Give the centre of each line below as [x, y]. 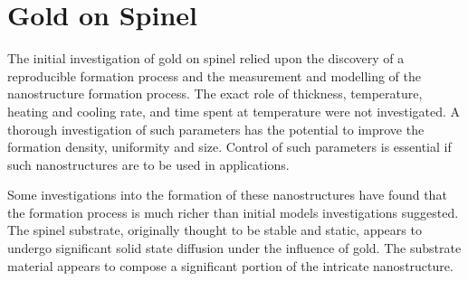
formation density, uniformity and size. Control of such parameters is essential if [229, 147]
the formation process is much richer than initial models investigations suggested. [233, 212]
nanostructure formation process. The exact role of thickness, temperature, [215, 94]
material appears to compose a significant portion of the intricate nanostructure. [230, 265]
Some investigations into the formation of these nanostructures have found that [227, 195]
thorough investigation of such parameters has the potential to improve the [216, 129]
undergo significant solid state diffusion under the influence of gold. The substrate [234, 248]
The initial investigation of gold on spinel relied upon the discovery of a [206, 58]
